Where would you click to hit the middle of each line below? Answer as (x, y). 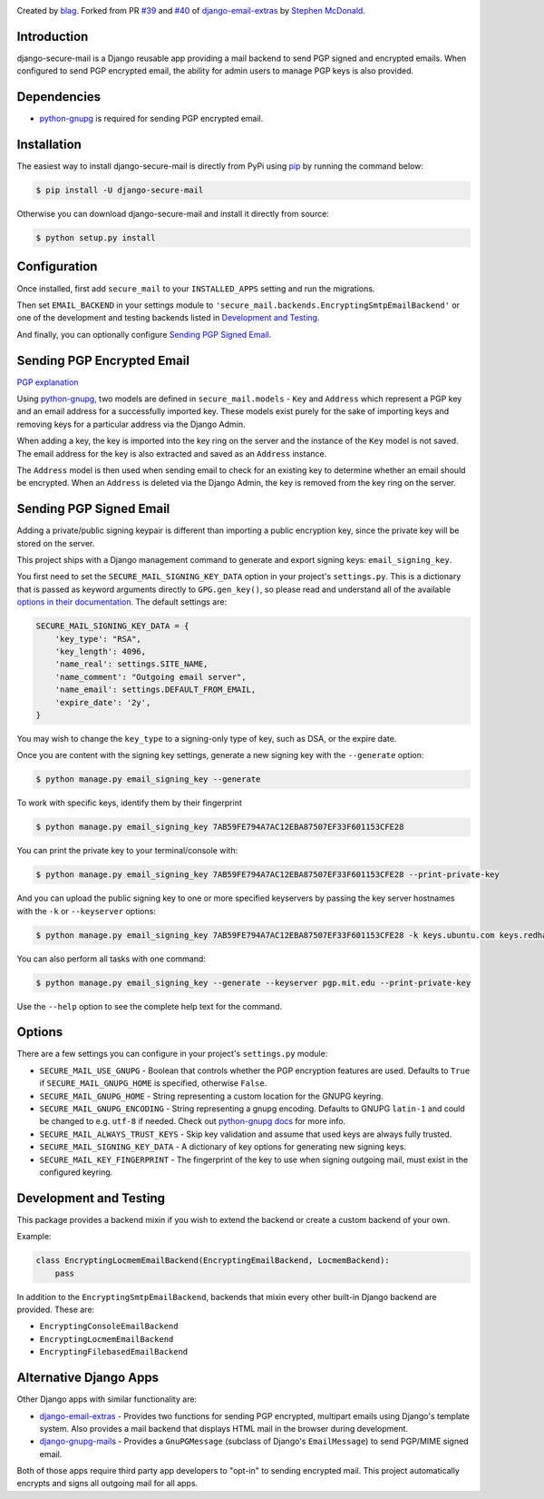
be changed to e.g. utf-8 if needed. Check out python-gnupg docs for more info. (193, 1121)
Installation (49, 145)
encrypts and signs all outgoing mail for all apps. (107, 1484)
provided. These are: (56, 1310)
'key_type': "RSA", (98, 639)
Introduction (53, 36)
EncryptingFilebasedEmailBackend (114, 1352)
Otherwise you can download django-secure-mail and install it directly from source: (173, 214)
